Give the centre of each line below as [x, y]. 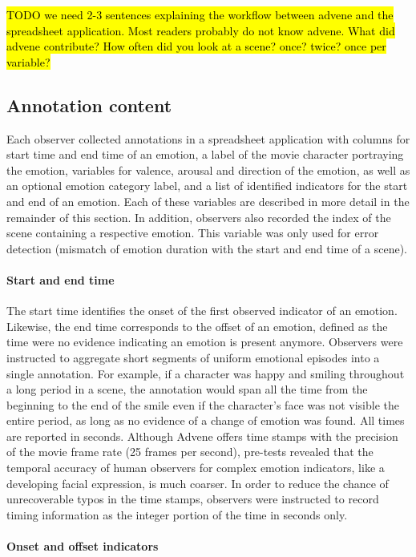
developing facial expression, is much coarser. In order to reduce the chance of [198, 483]
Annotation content [89, 105]
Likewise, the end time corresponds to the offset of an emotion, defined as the [197, 326]
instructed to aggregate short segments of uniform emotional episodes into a [193, 357]
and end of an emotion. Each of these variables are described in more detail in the [208, 201]
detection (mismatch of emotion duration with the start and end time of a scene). [207, 248]
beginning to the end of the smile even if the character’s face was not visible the [203, 404]
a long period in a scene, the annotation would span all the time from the [187, 389]
